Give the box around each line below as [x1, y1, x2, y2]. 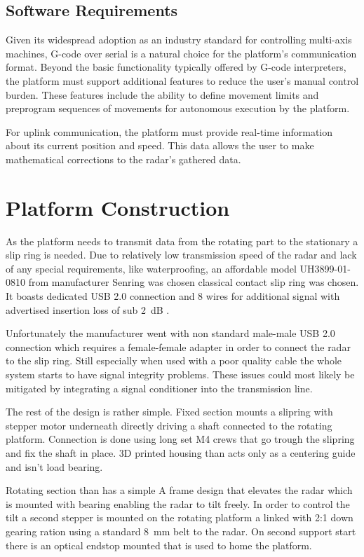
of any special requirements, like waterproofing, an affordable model [6, 261, 297, 275]
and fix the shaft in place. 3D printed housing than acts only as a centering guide [6, 445, 356, 460]
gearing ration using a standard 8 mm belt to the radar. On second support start [6, 523, 356, 538]
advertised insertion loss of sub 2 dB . [6, 302, 170, 317]
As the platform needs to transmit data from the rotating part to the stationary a [6, 233, 358, 248]
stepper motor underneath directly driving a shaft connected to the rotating [6, 418, 332, 432]
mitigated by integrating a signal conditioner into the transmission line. [6, 380, 313, 395]
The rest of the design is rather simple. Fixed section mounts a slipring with [6, 404, 333, 419]
